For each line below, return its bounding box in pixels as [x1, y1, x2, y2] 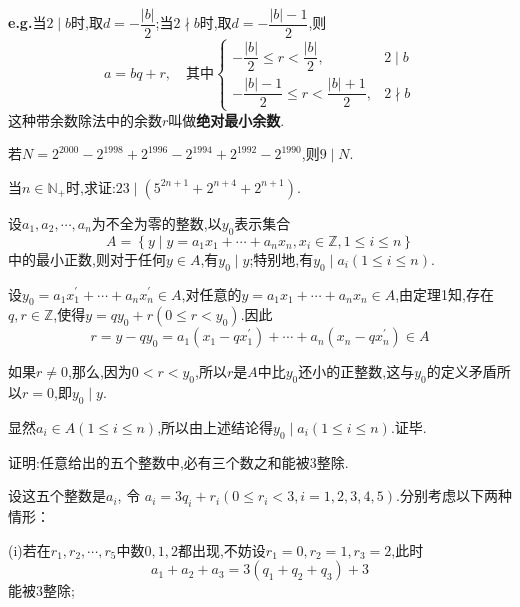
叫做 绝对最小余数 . [168, 109, 285, 130]
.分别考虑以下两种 [396, 485, 512, 506]
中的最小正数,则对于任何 [8, 248, 166, 269]
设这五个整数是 [8, 485, 106, 506]
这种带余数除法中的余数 [8, 109, 162, 130]
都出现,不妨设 [177, 539, 266, 560]
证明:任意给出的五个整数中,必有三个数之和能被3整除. [8, 451, 349, 472]
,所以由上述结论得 [157, 416, 274, 437]
